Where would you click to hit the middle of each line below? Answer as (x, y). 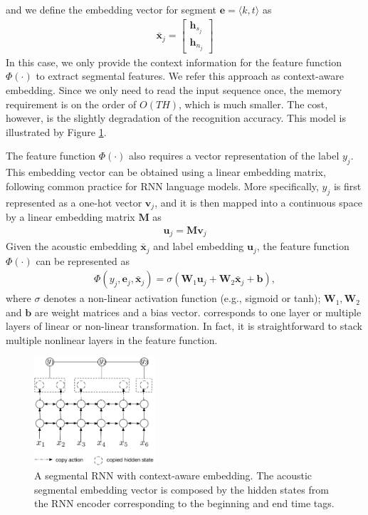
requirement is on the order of (71, 104)
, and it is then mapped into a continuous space (259, 202)
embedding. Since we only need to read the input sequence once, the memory (174, 90)
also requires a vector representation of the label (234, 156)
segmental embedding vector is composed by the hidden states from (182, 489)
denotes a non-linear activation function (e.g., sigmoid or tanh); (182, 298)
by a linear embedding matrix (70, 217)
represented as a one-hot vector (74, 202)
